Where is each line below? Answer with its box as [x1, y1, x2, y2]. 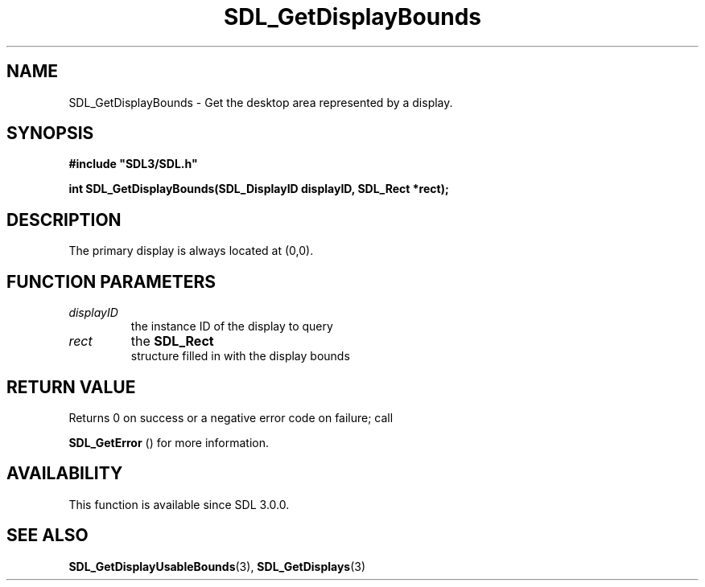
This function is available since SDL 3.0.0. [68, 497, 290, 511]
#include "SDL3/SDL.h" [68, 157, 198, 171]
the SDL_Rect [130, 333, 214, 350]
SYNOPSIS [6, 123, 94, 144]
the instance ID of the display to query [130, 319, 333, 334]
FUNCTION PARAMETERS [6, 271, 216, 292]
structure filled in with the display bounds [130, 349, 350, 363]
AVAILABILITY [6, 463, 123, 484]
